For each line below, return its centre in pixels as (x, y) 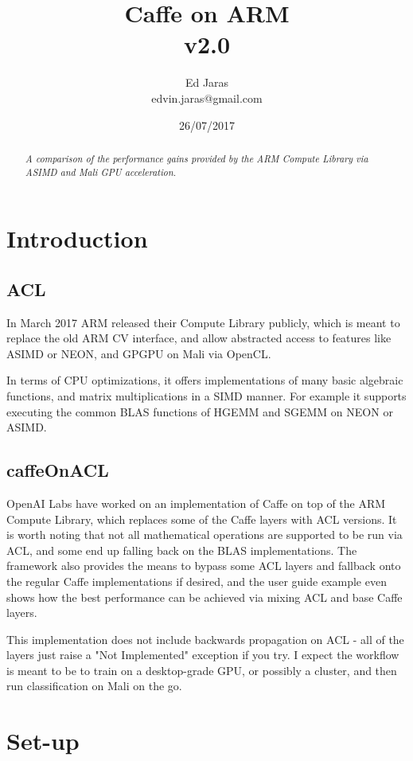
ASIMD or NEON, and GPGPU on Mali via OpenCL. (139, 353)
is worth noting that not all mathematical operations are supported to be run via (205, 535)
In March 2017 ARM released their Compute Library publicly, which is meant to (203, 322)
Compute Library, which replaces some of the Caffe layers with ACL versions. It (202, 519)
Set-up (43, 741)
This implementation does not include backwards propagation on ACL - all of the (205, 639)
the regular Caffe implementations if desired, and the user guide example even (197, 581)
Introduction (77, 238)
